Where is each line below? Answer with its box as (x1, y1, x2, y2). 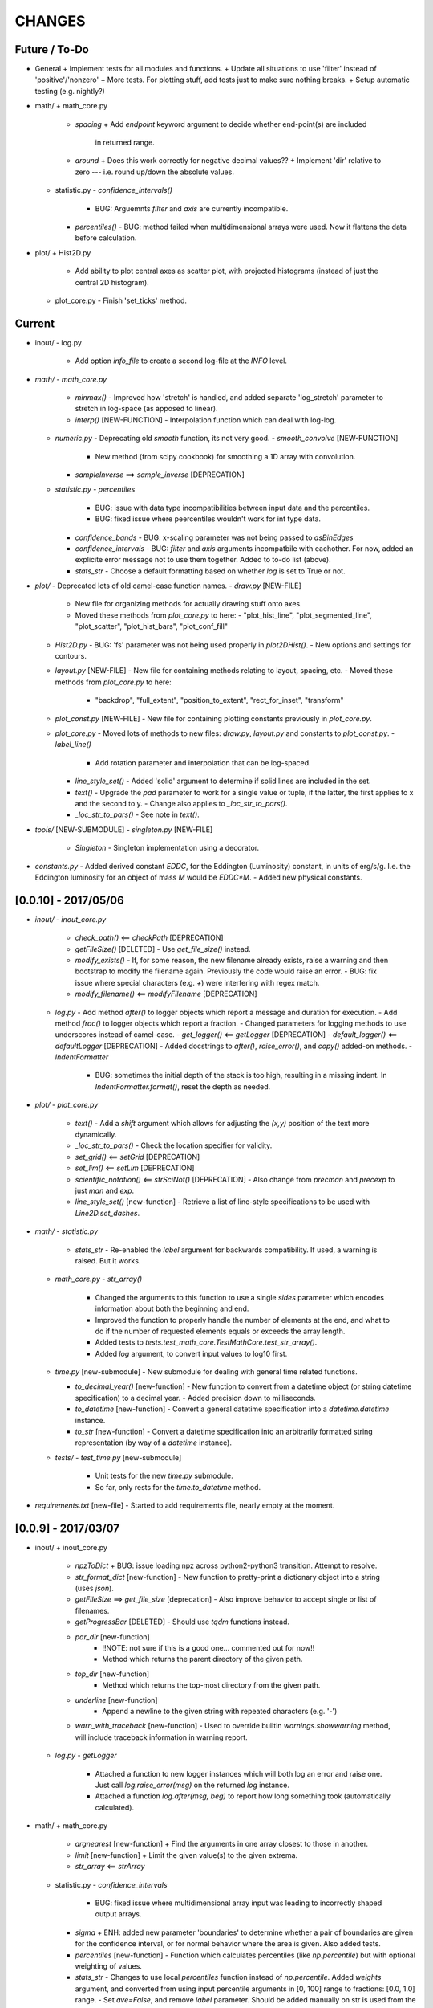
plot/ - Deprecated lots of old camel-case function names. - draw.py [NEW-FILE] (34, 581, 302, 590)
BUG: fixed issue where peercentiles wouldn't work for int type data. (95, 514, 321, 524)
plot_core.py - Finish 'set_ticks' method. (55, 296, 188, 305)
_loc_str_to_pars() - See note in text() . (75, 810, 200, 819)
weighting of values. (75, 1961, 142, 1971)
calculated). (95, 1802, 135, 1812)
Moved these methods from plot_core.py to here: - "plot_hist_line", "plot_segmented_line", (75, 610, 372, 620)
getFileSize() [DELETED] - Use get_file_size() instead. (75, 944, 252, 953)
